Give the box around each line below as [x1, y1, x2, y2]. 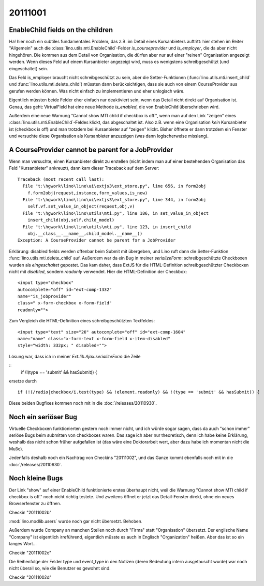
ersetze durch [9, 378, 37, 384]
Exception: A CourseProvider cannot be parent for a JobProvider [17, 238, 176, 243]
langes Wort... [9, 541, 37, 547]
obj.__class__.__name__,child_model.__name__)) [27, 231, 143, 236]
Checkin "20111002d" [9, 574, 52, 580]
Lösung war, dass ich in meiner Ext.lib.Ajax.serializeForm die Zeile [9, 353, 141, 359]
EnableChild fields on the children [9, 26, 113, 34]
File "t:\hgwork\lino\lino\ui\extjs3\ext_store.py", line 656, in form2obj [22, 183, 206, 189]
